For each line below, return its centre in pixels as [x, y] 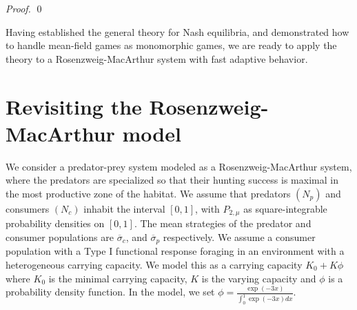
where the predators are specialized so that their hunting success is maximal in [172, 180]
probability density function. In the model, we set [110, 292]
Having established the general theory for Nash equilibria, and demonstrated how [177, 31]
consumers [28, 208]
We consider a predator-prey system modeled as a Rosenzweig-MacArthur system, [179, 166]
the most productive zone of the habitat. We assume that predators [148, 193]
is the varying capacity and [259, 278]
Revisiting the [74, 106]
